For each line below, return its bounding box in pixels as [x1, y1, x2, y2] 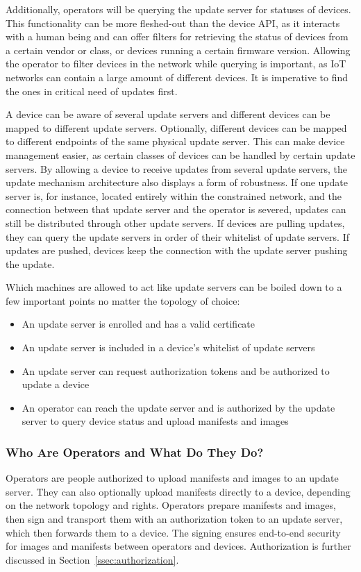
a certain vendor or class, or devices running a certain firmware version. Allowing [6, 42, 351, 57]
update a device [22, 377, 90, 392]
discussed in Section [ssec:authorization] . [6, 552, 179, 566]
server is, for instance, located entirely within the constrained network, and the [6, 188, 342, 203]
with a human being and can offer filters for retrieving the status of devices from [6, 29, 349, 44]
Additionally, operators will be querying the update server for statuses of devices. [6, 2, 351, 16]
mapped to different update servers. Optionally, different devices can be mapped [6, 120, 347, 135]
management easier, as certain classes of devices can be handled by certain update [6, 147, 355, 162]
